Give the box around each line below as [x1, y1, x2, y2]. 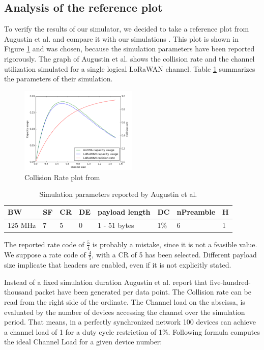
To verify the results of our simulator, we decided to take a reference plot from [4, 23, 249, 34]
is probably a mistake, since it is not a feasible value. [92, 239, 257, 249]
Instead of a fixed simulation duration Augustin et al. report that [4, 276, 208, 287]
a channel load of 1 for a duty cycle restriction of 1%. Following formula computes [4, 326, 260, 337]
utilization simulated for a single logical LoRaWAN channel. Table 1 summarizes [4, 63, 255, 74]
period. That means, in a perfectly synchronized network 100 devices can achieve [4, 316, 256, 327]
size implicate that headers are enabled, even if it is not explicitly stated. [4, 259, 231, 270]
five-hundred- [210, 276, 251, 287]
